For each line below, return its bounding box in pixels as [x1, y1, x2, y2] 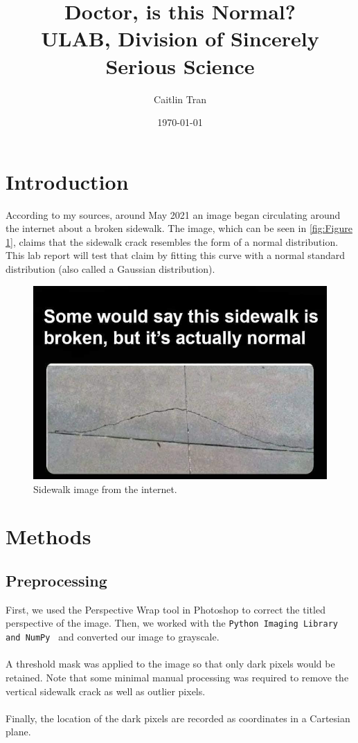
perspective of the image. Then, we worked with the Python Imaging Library [6, 616, 339, 630]
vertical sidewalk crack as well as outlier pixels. [6, 683, 206, 698]
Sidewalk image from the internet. [33, 481, 177, 496]
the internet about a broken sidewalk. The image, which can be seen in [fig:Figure [6, 221, 352, 235]
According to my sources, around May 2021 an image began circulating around [6, 207, 341, 222]
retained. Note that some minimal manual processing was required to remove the [6, 670, 349, 684]
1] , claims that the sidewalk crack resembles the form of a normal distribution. [6, 234, 339, 249]
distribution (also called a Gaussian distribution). [6, 262, 215, 276]
